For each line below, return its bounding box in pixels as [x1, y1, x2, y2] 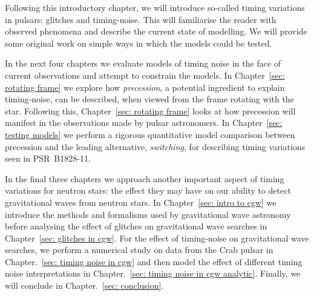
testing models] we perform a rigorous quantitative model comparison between [5, 128, 295, 140]
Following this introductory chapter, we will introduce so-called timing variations [5, 1, 305, 13]
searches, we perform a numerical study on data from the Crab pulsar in [5, 243, 273, 256]
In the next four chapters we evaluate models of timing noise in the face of [5, 57, 281, 70]
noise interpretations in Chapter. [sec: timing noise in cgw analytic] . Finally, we [5, 267, 301, 280]
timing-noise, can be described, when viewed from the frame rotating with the [5, 93, 294, 105]
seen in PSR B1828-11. [5, 152, 91, 165]
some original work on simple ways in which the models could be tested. [5, 36, 272, 49]
